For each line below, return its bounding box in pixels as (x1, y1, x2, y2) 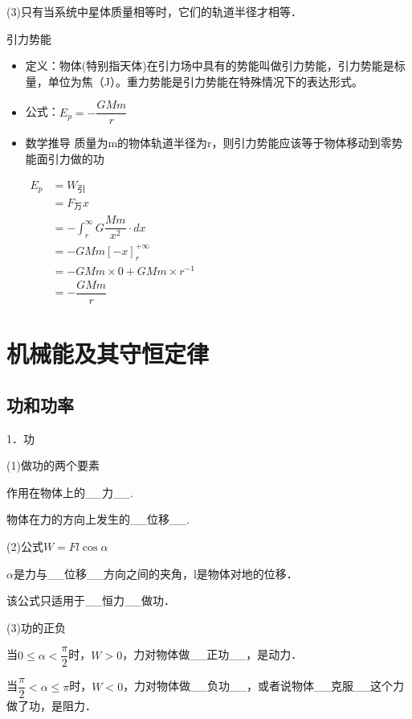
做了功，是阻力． (6, 697, 96, 714)
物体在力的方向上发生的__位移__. (6, 511, 190, 528)
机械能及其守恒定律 (6, 337, 210, 370)
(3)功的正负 (6, 618, 66, 635)
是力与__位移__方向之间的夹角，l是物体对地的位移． (13, 565, 298, 581)
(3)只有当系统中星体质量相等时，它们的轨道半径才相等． (6, 3, 302, 19)
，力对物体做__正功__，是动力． (122, 646, 303, 663)
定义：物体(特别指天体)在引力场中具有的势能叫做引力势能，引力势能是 (25, 57, 394, 74)
